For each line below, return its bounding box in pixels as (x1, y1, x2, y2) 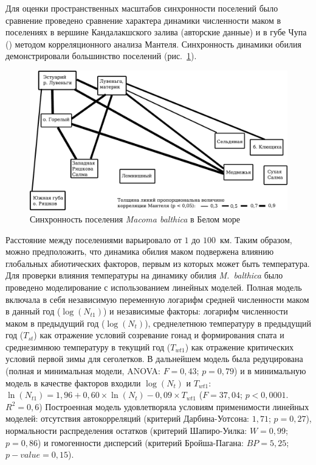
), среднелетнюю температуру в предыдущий (145, 316, 311, 329)
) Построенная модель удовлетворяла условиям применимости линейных (39, 400, 309, 413)
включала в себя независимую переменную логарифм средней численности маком (5, 293, 309, 305)
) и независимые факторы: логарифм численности (103, 305, 288, 318)
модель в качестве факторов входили (5, 376, 141, 389)
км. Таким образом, (219, 233, 292, 246)
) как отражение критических (185, 340, 294, 353)
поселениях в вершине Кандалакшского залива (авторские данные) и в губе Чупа (5, 26, 307, 38)
